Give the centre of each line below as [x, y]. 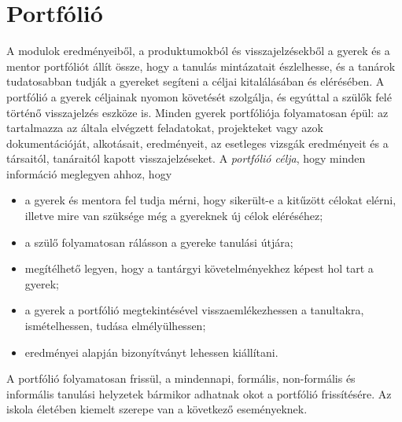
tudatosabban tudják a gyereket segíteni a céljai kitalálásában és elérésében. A [195, 81]
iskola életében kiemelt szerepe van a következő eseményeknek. [157, 409]
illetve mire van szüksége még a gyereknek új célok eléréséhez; [174, 216]
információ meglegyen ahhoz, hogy [89, 173]
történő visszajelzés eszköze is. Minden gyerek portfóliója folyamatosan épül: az [197, 112]
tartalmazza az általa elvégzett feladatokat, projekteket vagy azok [165, 128]
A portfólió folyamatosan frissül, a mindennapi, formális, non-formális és [181, 378]
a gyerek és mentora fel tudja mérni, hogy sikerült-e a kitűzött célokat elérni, [210, 200]
